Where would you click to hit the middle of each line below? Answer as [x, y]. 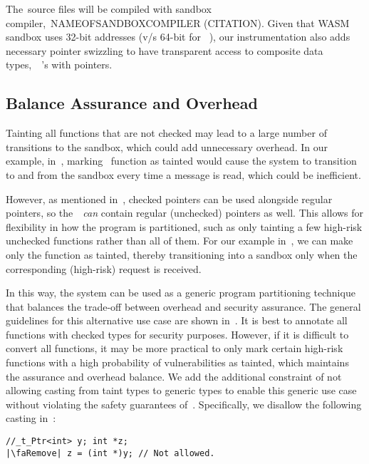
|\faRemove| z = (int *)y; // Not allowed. [110, 453]
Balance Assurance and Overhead [132, 103]
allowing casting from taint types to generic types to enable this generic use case [181, 390]
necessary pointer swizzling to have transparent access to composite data [165, 50]
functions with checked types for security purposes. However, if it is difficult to [177, 334]
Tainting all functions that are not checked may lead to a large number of [166, 133]
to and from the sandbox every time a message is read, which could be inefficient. [183, 174]
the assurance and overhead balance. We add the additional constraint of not [174, 376]
